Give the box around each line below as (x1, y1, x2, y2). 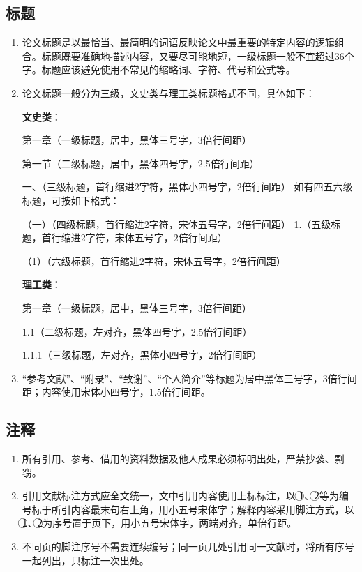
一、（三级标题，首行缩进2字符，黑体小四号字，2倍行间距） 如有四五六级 (22, 179, 353, 194)
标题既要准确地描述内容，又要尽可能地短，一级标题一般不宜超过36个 (41, 48, 354, 63)
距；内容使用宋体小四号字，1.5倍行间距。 (22, 384, 211, 399)
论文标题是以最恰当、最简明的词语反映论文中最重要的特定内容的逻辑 (22, 35, 335, 50)
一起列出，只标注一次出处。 (22, 552, 149, 567)
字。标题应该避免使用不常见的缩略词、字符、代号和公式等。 (22, 62, 296, 77)
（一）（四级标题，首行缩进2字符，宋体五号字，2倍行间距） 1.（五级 (22, 216, 331, 231)
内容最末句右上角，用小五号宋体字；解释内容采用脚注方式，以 (70, 502, 354, 516)
